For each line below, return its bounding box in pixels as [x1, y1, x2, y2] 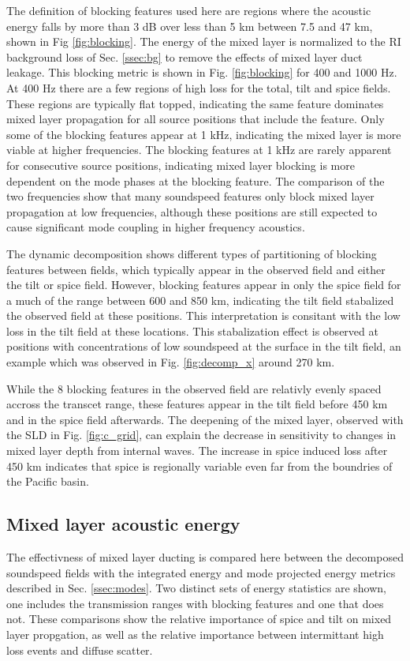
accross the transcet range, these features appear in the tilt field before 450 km [6, 396, 388, 412]
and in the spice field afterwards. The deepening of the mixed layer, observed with [6, 411, 404, 427]
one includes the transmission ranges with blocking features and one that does [6, 595, 384, 611]
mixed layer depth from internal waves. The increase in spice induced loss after [6, 442, 388, 459]
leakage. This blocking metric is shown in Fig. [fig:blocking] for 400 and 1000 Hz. [6, 64, 397, 81]
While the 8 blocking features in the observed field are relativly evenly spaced [6, 380, 382, 396]
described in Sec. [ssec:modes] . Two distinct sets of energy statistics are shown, [6, 580, 386, 596]
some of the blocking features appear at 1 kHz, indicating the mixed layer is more [6, 126, 401, 142]
